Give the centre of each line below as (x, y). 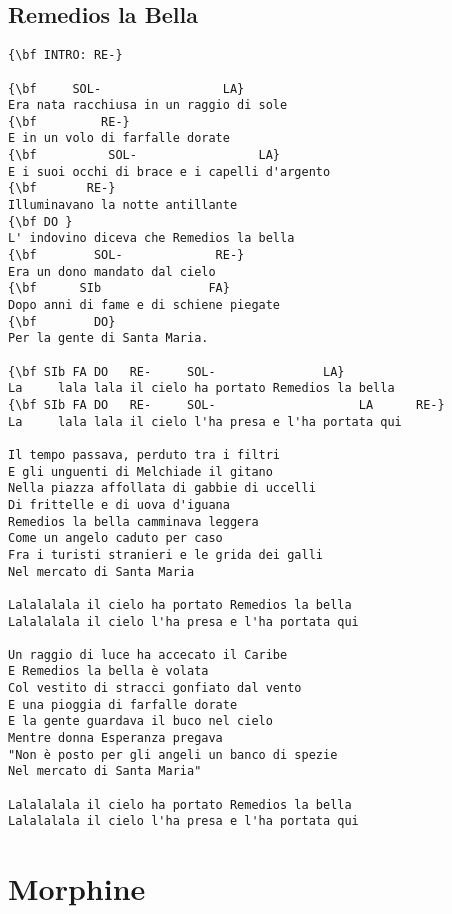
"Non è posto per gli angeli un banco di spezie (173, 754)
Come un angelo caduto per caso (115, 538)
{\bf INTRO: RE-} (65, 55)
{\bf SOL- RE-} (126, 255)
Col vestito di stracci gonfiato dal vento (155, 688)
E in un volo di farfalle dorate (119, 138)
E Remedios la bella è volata (108, 671)
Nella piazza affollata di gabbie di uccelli (162, 488)
